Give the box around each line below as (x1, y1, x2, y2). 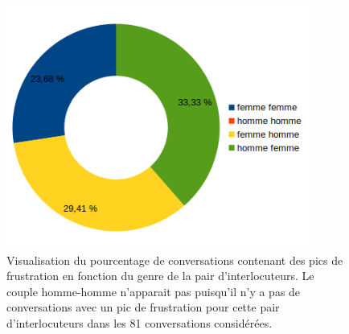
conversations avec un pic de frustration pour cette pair (6, 299, 280, 315)
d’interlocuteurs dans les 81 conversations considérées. (6, 314, 273, 331)
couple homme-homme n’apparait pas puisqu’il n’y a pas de (6, 282, 301, 299)
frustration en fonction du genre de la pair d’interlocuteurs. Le (6, 267, 314, 284)
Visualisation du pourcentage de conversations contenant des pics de (6, 251, 343, 268)
